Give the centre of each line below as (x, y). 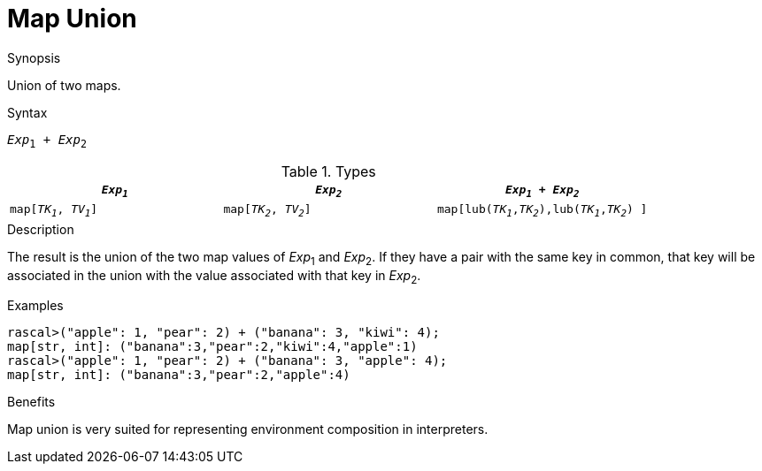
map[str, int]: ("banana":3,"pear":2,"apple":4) (179, 375)
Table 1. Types (328, 171)
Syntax (27, 112)
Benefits (31, 402)
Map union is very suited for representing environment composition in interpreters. (248, 429)
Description (41, 229)
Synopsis (34, 57)
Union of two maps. (64, 85)
